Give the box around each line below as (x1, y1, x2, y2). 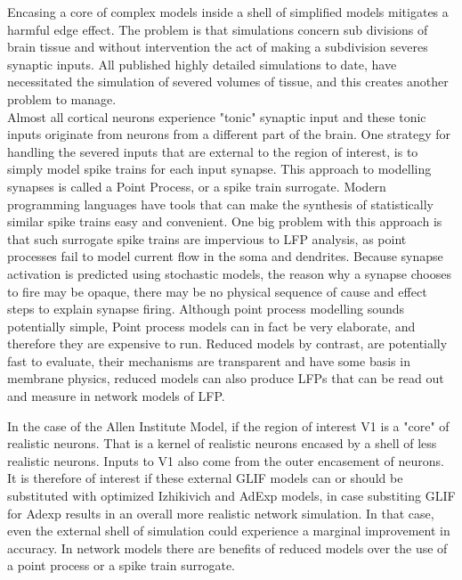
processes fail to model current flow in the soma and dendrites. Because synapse (7, 247, 443, 265)
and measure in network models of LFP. (7, 387, 225, 405)
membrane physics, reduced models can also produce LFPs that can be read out (7, 369, 444, 388)
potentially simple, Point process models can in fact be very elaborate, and (7, 316, 416, 335)
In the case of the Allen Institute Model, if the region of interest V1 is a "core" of (7, 416, 450, 435)
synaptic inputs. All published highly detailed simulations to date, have (7, 54, 397, 73)
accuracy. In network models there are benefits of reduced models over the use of (7, 538, 448, 557)
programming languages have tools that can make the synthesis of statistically (7, 194, 434, 213)
